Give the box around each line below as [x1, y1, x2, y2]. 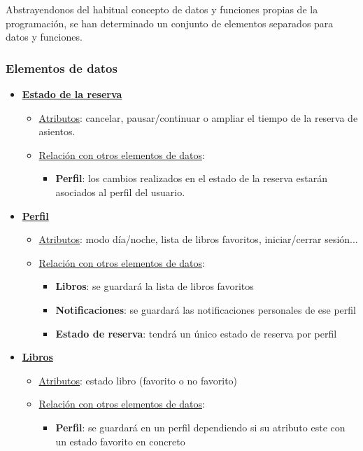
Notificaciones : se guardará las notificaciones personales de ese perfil [55, 302, 356, 317]
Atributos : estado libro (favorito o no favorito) [38, 373, 238, 387]
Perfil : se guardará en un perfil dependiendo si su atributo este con [55, 419, 346, 434]
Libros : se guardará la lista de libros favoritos [55, 279, 254, 293]
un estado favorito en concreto [55, 433, 185, 448]
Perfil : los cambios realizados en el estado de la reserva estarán [55, 171, 327, 186]
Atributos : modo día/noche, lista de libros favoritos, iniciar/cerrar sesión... [38, 232, 358, 247]
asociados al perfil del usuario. [55, 184, 185, 199]
